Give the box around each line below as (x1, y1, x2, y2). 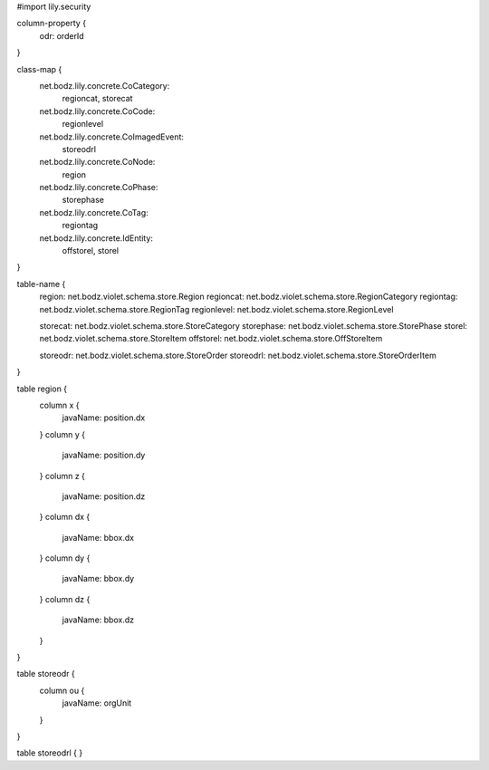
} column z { (39, 470, 86, 481)
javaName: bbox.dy (62, 573, 135, 584)
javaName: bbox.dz (62, 614, 135, 625)
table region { (16, 383, 68, 394)
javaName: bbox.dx (62, 532, 135, 543)
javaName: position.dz (62, 490, 146, 502)
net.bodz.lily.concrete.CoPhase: (39, 182, 158, 193)
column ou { (39, 685, 85, 696)
